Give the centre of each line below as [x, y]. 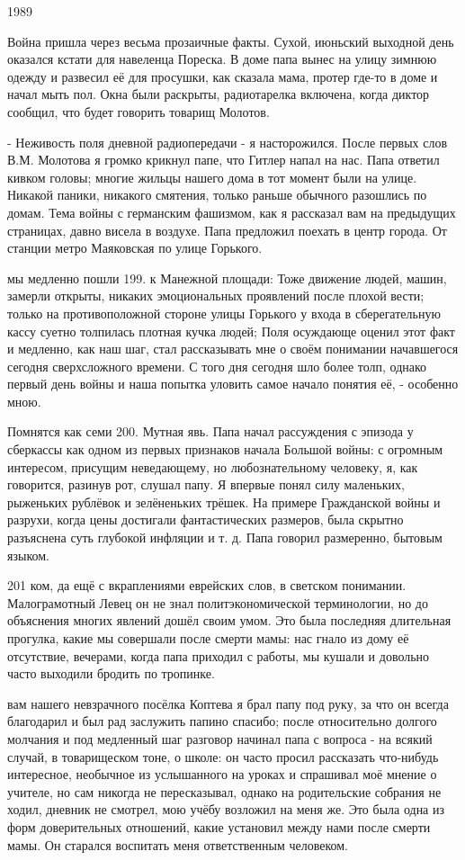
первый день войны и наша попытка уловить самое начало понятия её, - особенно [233, 384]
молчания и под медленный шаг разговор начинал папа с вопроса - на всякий [220, 738]
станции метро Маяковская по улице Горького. [135, 248]
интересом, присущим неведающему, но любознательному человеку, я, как [213, 466]
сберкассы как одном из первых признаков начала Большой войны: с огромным [225, 449]
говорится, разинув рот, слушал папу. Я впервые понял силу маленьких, [206, 484]
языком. [28, 555]
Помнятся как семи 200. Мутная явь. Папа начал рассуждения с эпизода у [210, 431]
